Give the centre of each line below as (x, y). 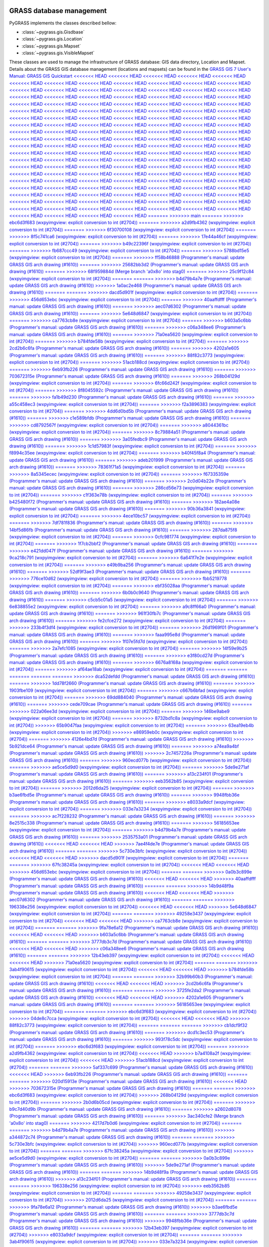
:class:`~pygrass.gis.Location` (53, 39)
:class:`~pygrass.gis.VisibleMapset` (58, 53)
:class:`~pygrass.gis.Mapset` (51, 46)
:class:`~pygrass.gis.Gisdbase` (53, 32)
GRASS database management (58, 11)
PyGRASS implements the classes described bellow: (63, 23)
